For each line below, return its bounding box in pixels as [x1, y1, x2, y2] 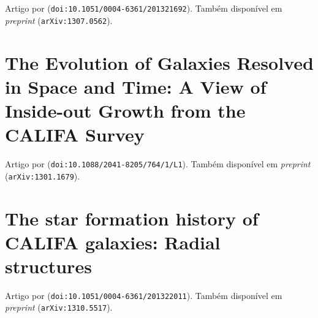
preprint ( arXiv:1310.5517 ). [5, 301, 113, 314]
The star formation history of [5, 205, 259, 230]
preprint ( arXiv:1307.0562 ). [5, 13, 113, 26]
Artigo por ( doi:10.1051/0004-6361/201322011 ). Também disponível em [5, 289, 282, 301]
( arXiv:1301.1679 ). [5, 169, 80, 182]
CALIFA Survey [5, 122, 145, 147]
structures [5, 253, 92, 278]
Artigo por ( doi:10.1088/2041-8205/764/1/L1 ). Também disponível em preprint [5, 157, 311, 170]
